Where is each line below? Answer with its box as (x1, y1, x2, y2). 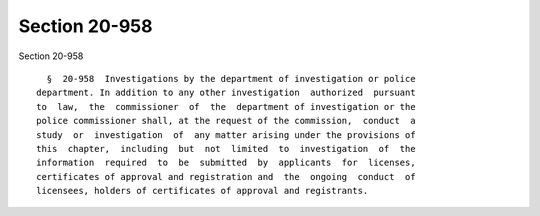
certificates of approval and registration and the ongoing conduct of (36, 171, 416, 182)
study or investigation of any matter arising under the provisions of (36, 129, 416, 140)
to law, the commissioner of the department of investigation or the (36, 101, 416, 112)
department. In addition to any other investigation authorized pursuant (36, 87, 416, 99)
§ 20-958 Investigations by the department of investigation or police (46, 73, 416, 84)
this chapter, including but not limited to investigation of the (36, 143, 416, 154)
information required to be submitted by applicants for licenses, (36, 157, 416, 169)
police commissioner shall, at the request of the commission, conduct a (36, 115, 416, 127)
